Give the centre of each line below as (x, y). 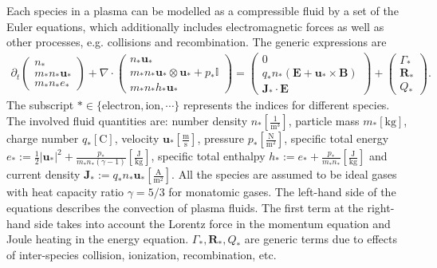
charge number (43, 138)
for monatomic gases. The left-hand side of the (282, 192)
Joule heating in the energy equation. (98, 239)
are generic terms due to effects (321, 239)
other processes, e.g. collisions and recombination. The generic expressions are (197, 42)
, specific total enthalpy (208, 156)
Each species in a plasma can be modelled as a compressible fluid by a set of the (203, 10)
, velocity (137, 138)
